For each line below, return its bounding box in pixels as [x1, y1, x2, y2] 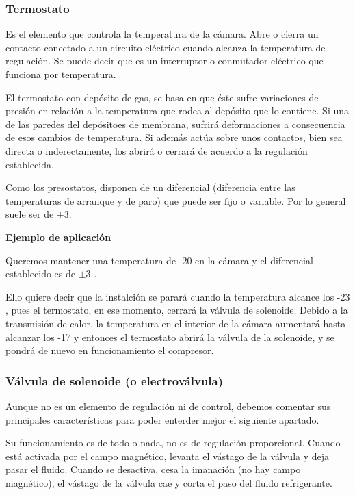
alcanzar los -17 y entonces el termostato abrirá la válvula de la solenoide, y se [5, 329, 334, 344]
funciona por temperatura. [5, 67, 116, 81]
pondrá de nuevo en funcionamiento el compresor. [5, 343, 214, 357]
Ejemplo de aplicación [5, 229, 111, 244]
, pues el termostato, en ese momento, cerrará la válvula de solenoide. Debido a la [5, 303, 348, 317]
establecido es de [5, 266, 76, 281]
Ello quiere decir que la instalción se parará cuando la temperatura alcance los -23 [5, 289, 350, 303]
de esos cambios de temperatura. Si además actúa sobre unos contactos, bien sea [5, 130, 343, 144]
